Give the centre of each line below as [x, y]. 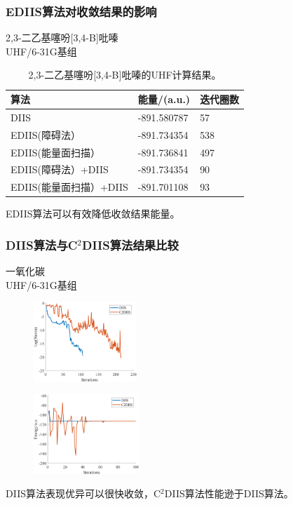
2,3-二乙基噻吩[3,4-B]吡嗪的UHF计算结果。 [125, 75]
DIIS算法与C [42, 244]
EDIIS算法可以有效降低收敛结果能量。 [93, 214]
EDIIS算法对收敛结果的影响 [81, 11]
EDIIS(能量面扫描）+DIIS [69, 187]
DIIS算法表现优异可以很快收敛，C [83, 493]
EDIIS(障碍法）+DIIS [60, 169]
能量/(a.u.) [164, 99]
